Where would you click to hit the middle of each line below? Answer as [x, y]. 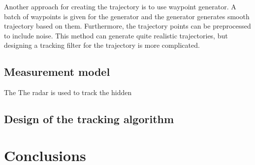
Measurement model [57, 72]
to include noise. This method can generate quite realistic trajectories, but [116, 35]
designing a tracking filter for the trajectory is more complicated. [102, 45]
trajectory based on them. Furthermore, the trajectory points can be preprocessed [127, 26]
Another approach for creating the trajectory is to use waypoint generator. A [120, 6]
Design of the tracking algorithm [89, 119]
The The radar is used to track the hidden [68, 92]
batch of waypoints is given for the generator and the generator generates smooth [127, 16]
